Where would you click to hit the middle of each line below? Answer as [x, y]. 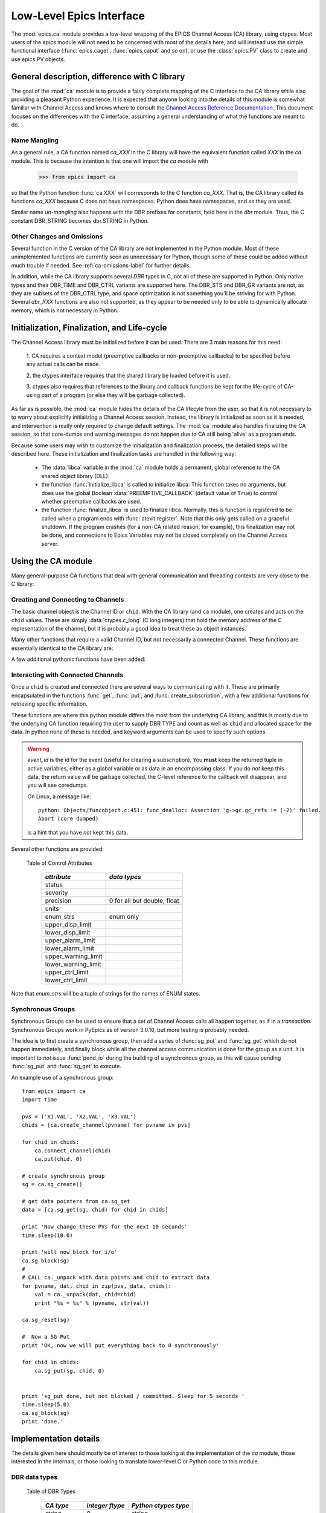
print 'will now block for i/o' [70, 1252]
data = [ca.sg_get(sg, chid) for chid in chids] [95, 1210]
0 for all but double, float [144, 901]
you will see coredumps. [58, 785]
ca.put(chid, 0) [58, 1159]
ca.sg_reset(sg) [46, 1320]
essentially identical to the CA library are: [62, 648]
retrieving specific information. [49, 704]
